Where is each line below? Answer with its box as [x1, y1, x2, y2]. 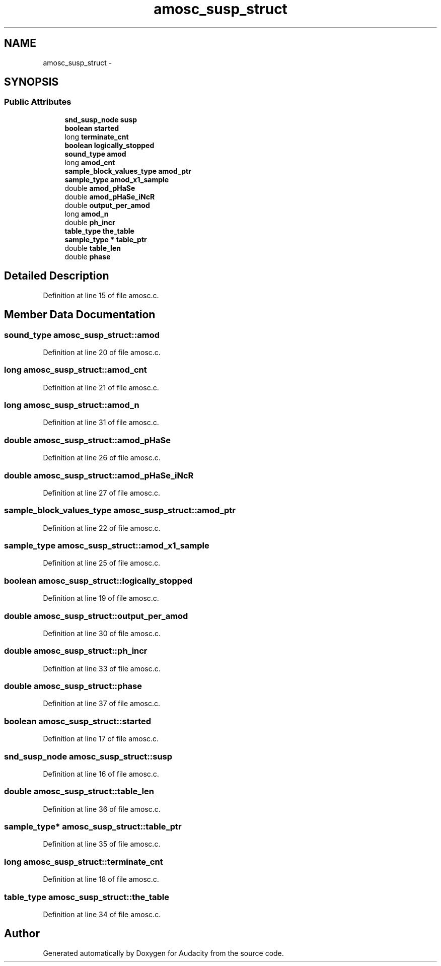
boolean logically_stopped [64, 141, 155, 150]
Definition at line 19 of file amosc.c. [43, 594, 159, 603]
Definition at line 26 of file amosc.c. [43, 453, 161, 462]
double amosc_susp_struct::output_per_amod [4, 610, 188, 621]
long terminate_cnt [64, 132, 129, 141]
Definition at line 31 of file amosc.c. [43, 418, 159, 427]
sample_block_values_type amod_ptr [64, 166, 191, 175]
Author [4, 927, 40, 940]
